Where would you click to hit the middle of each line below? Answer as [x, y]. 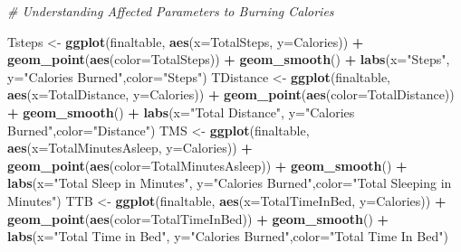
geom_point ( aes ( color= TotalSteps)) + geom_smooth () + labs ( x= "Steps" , [229, 59]
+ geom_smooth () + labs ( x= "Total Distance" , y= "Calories [181, 112]
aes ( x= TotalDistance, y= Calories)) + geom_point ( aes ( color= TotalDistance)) [231, 94]
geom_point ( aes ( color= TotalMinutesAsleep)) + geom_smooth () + [207, 165]
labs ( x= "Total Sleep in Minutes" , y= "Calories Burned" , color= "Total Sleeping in [230, 183]
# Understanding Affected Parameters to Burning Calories [171, 11]
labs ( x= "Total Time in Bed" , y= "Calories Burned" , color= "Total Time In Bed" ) [228, 236]
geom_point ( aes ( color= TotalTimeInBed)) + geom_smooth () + [198, 218]
